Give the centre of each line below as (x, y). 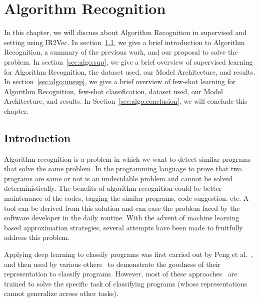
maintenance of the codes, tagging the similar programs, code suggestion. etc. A (126, 198)
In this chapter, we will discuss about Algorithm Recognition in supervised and (125, 32)
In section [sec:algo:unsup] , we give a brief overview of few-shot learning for (120, 81)
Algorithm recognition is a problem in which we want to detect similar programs (127, 159)
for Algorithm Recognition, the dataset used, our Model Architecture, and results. (130, 71)
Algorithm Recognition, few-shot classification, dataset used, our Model (113, 91)
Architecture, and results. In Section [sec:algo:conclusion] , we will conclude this (126, 101)
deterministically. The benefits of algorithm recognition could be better (113, 188)
